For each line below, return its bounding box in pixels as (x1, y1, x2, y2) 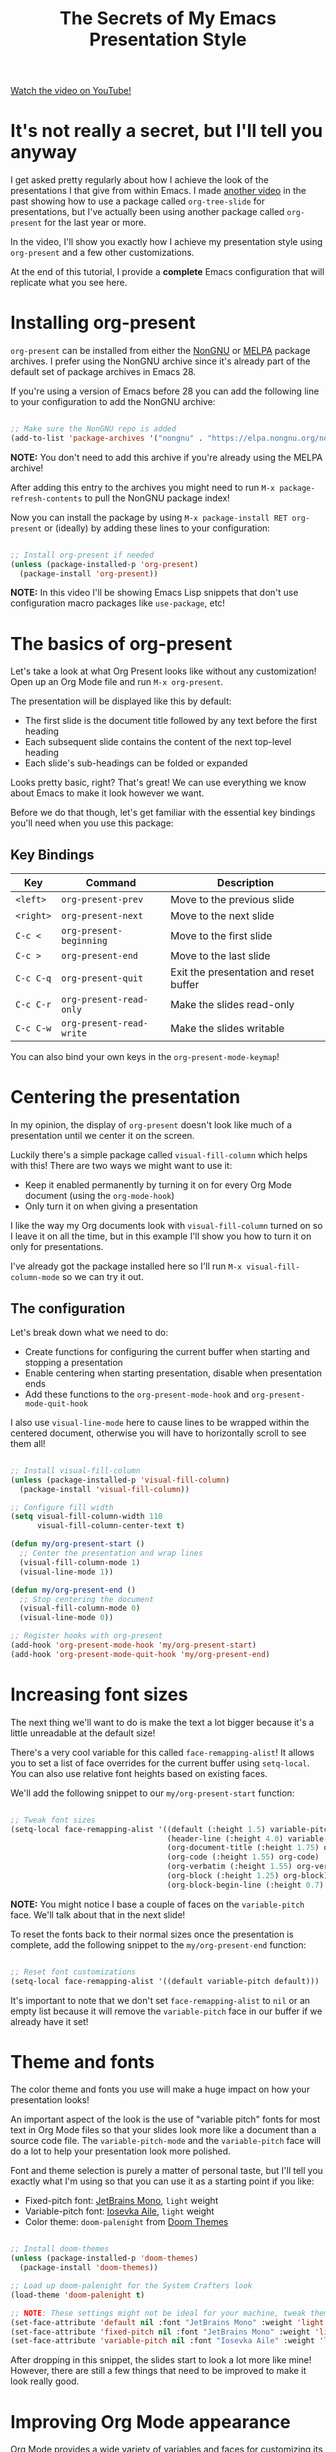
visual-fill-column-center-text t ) (36, 1521, 186, 1531)
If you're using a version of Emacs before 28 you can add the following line (10, 385, 320, 397)
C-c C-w (15, 1023, 52, 1034)
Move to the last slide (170, 949, 271, 963)
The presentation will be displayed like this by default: (10, 695, 232, 707)
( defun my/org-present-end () (10, 1585, 137, 1595)
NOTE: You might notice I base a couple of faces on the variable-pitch (10, 1898, 305, 1910)
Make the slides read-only (170, 998, 295, 1012)
